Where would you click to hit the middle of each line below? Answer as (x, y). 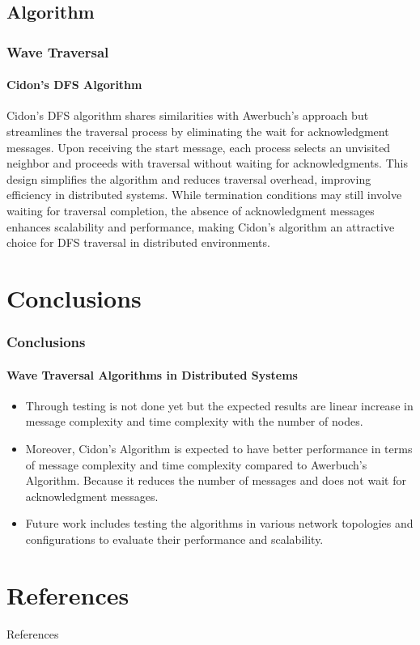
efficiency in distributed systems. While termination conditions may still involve (204, 195)
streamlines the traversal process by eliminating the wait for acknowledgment (198, 132)
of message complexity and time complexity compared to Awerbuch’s (196, 464)
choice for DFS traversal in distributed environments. (138, 242)
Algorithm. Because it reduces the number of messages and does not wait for (216, 480)
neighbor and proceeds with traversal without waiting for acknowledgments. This (207, 163)
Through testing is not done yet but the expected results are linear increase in (219, 405)
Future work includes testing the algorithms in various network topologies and (219, 523)
